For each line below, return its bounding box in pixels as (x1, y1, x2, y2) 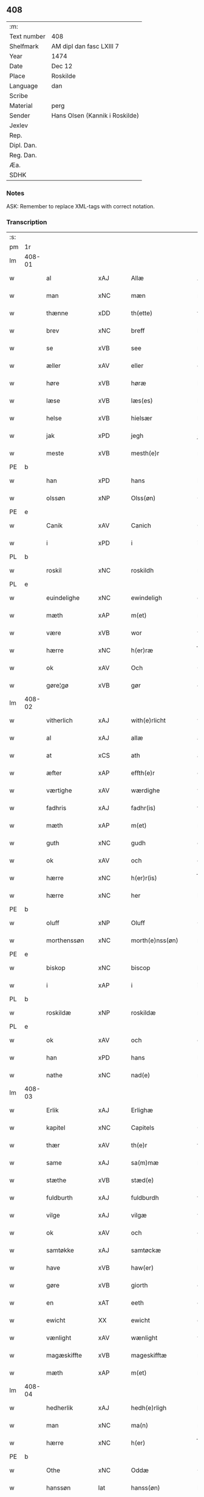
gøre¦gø (46, 682, 69, 690)
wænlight (131, 1334, 158, 1342)
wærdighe (131, 786, 160, 795)
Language (9, 82, 38, 90)
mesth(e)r (131, 449, 160, 457)
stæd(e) (131, 1176, 154, 1185)
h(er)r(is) (131, 874, 157, 882)
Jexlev (9, 121, 29, 130)
